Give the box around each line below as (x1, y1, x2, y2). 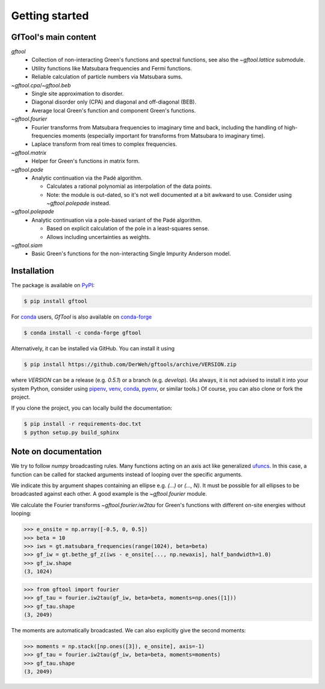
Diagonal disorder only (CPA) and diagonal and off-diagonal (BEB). (31, 98, 197, 105)
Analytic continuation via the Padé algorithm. (31, 174, 143, 181)
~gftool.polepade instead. (46, 199, 111, 207)
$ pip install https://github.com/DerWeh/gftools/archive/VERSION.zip (23, 361, 237, 368)
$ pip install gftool (23, 298, 88, 305)
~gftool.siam (11, 242, 43, 249)
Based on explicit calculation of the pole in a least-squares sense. (46, 225, 209, 232)
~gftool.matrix (11, 149, 47, 156)
